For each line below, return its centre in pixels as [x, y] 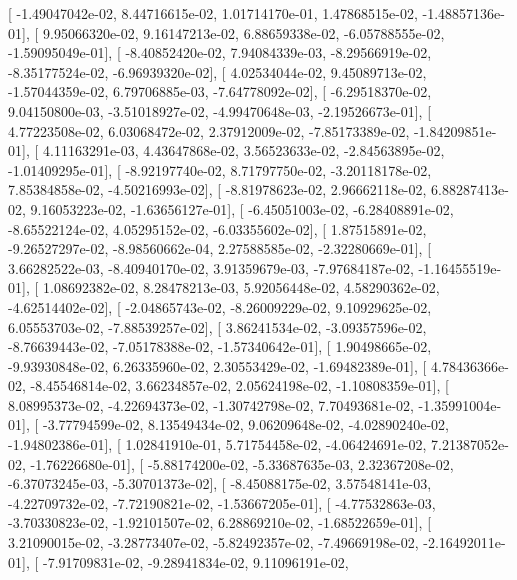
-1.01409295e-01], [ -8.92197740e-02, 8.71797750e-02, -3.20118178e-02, [220, 169]
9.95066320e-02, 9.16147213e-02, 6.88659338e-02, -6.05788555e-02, [243, 32]
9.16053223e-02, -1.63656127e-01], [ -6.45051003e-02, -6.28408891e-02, [242, 208]
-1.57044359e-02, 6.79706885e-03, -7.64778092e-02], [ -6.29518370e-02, [220, 91]
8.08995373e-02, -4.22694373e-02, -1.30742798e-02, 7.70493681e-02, [211, 404]
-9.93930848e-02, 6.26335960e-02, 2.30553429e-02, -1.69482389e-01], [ [217, 365]
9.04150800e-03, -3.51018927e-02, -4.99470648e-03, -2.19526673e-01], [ [220, 110]
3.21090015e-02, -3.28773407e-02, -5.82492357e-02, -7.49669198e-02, [213, 542]
